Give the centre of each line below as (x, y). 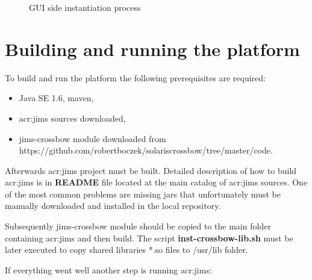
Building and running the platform (152, 48)
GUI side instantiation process (85, 7)
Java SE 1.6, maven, (56, 98)
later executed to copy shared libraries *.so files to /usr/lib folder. (126, 250)
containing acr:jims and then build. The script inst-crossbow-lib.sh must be (149, 238)
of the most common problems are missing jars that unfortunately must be (143, 194)
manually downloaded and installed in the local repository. (113, 206)
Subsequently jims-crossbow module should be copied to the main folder (138, 226)
